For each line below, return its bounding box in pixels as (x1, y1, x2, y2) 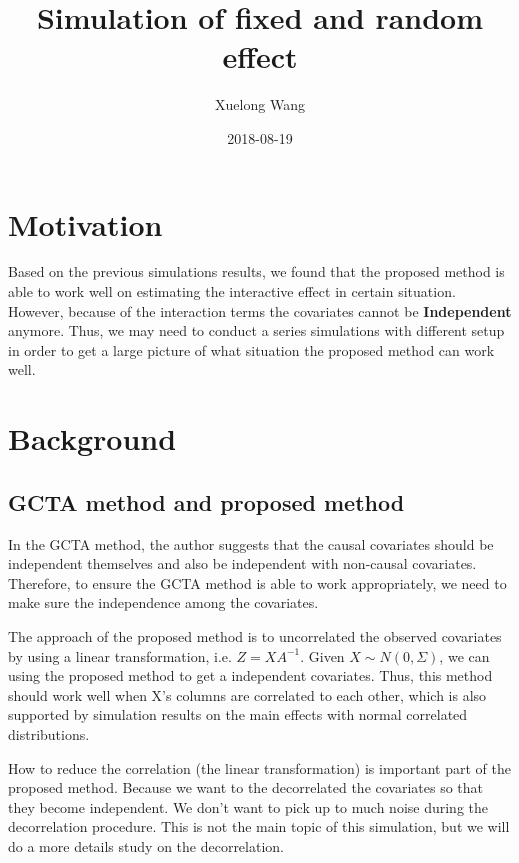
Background (8, 418, 177, 459)
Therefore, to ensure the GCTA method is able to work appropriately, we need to (8, 572, 507, 593)
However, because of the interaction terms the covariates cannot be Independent (8, 300, 512, 321)
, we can (439, 645, 490, 666)
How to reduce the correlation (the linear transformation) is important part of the (8, 757, 511, 778)
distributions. (8, 723, 90, 744)
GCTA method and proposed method (8, 486, 405, 517)
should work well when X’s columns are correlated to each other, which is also (8, 684, 487, 705)
